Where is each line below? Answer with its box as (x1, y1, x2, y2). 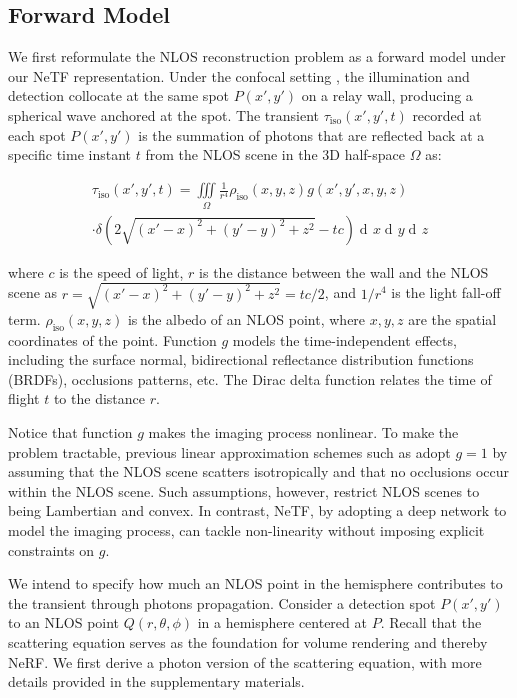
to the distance (53, 388, 145, 409)
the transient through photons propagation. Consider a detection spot (8, 592, 436, 613)
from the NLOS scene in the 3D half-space (145, 144, 405, 165)
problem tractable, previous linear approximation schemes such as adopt (8, 441, 451, 462)
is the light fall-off (391, 282, 501, 303)
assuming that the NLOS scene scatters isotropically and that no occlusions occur (8, 461, 510, 482)
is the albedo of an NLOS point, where (127, 308, 366, 329)
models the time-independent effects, (232, 329, 457, 350)
